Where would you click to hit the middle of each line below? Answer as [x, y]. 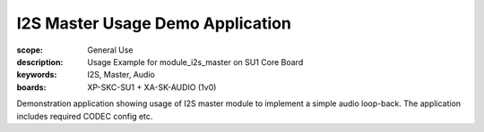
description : [40, 62]
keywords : [37, 75]
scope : [30, 50]
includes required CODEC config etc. [85, 116]
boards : [31, 87]
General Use [110, 50]
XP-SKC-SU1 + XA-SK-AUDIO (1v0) [152, 87]
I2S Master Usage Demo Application [154, 23]
